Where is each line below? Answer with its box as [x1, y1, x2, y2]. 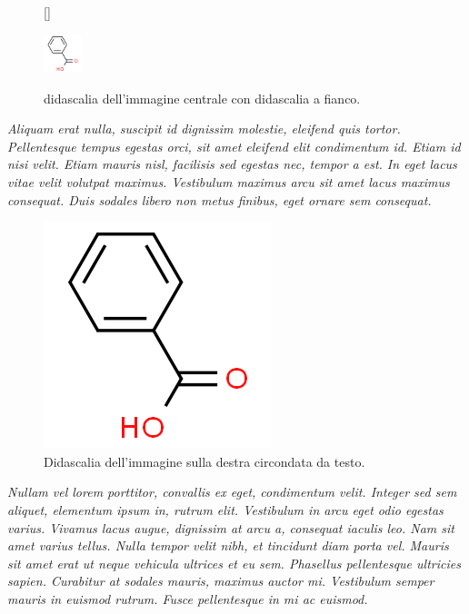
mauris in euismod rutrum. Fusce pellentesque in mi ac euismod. [7, 589, 368, 608]
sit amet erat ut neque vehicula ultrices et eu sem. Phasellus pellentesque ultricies [7, 553, 461, 572]
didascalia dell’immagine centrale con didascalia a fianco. [44, 88, 361, 107]
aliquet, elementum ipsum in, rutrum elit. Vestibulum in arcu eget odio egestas [7, 500, 444, 519]
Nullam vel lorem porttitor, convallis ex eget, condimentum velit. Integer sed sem [7, 482, 457, 501]
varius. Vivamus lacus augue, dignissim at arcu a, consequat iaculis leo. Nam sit [7, 518, 454, 537]
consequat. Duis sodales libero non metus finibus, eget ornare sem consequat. [7, 190, 432, 209]
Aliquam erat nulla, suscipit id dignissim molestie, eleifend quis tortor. [7, 119, 401, 138]
